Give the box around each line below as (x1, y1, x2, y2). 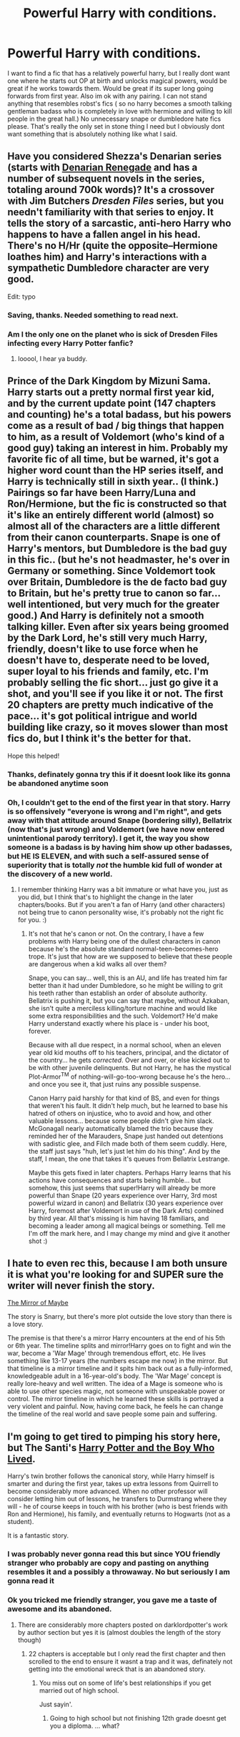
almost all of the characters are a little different (7, 520, 220, 533)
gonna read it (7, 1576, 55, 1586)
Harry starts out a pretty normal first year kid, (7, 386, 214, 398)
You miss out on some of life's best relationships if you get (39, 1678, 212, 1687)
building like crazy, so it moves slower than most (7, 721, 229, 733)
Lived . (7, 1453, 36, 1465)
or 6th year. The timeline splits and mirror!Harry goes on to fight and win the (7, 1342, 231, 1350)
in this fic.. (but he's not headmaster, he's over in (7, 554, 230, 566)
